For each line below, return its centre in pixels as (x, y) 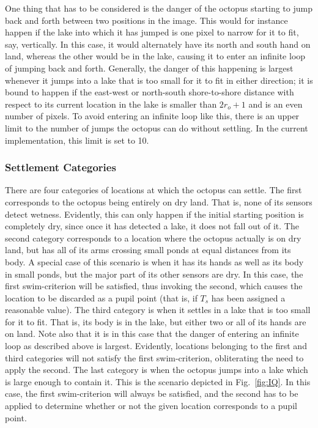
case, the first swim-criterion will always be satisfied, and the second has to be (152, 393)
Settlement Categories (61, 167)
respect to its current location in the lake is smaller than (111, 104)
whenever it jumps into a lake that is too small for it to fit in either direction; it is (159, 80)
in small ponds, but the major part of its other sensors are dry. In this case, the (154, 274)
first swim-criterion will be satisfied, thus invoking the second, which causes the (154, 286)
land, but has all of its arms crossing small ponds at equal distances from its (148, 250)
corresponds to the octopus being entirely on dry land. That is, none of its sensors (159, 201)
